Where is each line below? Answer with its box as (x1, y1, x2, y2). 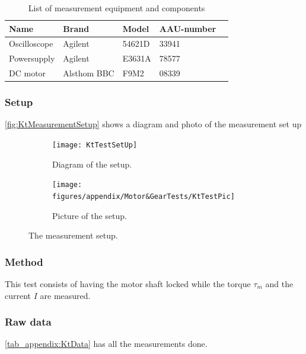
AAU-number (159, 22, 216, 34)
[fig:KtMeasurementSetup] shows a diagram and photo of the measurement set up (5, 118, 302, 130)
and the (265, 278, 294, 289)
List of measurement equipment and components (28, 2, 205, 14)
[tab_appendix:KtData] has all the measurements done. (5, 337, 208, 350)
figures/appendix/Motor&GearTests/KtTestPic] (52, 192, 235, 201)
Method (5, 254, 43, 269)
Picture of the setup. (52, 209, 127, 221)
